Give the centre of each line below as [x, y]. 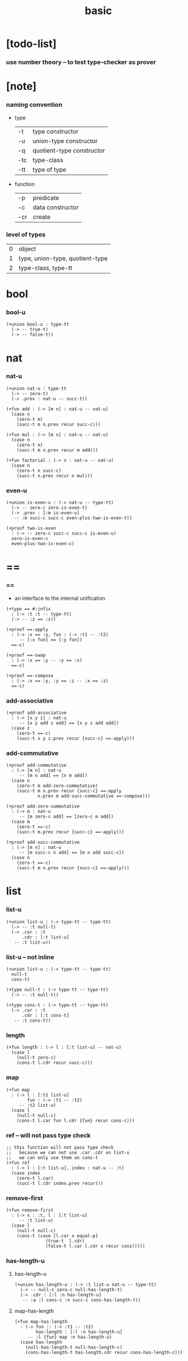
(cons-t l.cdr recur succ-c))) [55, 1063]
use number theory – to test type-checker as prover [81, 62]
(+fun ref [18, 1163]
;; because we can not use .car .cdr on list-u [68, 1152]
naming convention [34, 105]
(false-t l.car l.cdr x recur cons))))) [95, 1246]
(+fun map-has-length [41, 1322]
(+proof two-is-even [31, 528]
